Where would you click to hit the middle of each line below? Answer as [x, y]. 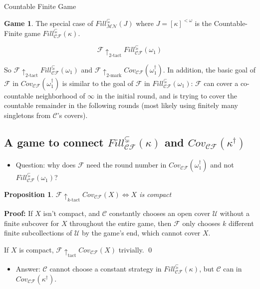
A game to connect [54, 142]
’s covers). [72, 115]
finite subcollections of [38, 233]
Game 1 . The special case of [49, 23]
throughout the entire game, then [121, 223]
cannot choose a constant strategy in [106, 269]
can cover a [221, 83]
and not [222, 165]
